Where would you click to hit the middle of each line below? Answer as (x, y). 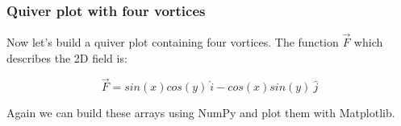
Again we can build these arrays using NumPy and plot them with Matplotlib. (201, 113)
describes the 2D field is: (67, 57)
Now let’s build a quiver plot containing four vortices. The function (173, 42)
